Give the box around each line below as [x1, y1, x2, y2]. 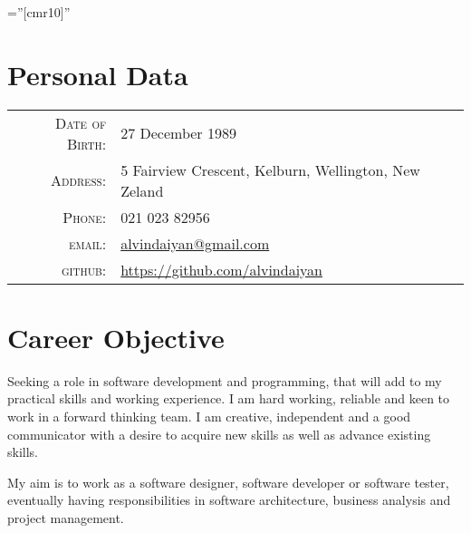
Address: [51, 170, 107, 191]
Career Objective [7, 318, 225, 355]
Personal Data [7, 55, 188, 92]
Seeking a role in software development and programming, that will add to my [7, 371, 442, 390]
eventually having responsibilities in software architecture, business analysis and [7, 490, 451, 509]
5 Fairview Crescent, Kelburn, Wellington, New [120, 159, 420, 180]
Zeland [120, 179, 164, 201]
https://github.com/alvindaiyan [120, 258, 322, 280]
